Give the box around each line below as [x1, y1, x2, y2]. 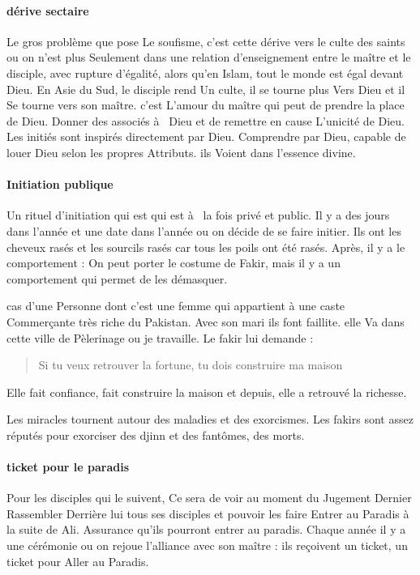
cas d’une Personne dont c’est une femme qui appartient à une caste [6, 297, 345, 314]
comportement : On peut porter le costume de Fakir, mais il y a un [6, 254, 341, 271]
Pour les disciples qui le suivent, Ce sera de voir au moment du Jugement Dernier [6, 489, 412, 506]
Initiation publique [6, 176, 114, 193]
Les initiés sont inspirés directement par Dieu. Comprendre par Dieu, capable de [6, 128, 406, 145]
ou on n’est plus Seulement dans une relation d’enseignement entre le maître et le [6, 49, 411, 66]
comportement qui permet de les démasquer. [6, 270, 228, 287]
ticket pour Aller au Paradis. [6, 552, 149, 569]
